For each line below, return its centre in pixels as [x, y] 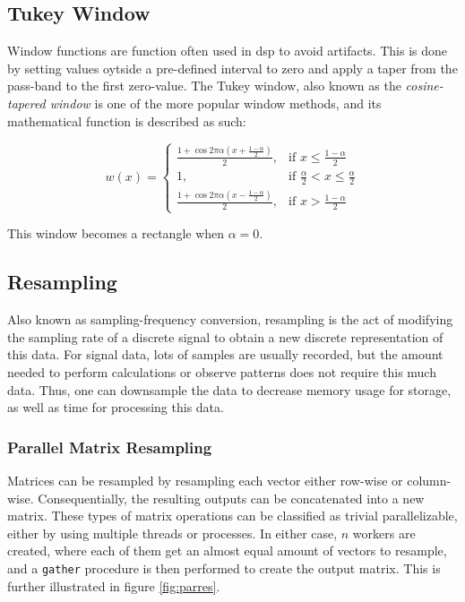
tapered [26, 103]
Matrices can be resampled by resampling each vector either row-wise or [205, 480]
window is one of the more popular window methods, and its [215, 103]
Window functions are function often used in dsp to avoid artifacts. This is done [227, 51]
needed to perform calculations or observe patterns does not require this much [222, 371]
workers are [384, 533]
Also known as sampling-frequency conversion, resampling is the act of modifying [230, 319]
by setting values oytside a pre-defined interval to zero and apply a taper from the [232, 68]
